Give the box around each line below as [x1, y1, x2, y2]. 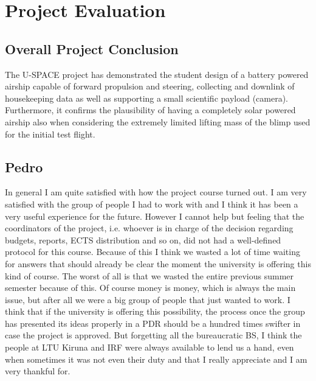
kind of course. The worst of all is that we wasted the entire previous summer [5, 269, 294, 282]
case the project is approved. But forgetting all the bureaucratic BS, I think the [5, 329, 302, 341]
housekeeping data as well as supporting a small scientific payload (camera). [5, 91, 289, 104]
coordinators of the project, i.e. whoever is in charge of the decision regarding [5, 222, 294, 234]
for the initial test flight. [5, 127, 95, 140]
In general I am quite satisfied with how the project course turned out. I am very [5, 186, 307, 198]
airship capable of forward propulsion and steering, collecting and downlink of [5, 80, 295, 93]
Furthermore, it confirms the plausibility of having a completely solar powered [5, 103, 296, 116]
